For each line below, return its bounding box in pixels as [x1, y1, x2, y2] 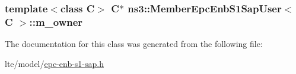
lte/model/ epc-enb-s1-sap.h [5, 57, 104, 69]
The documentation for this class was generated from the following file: [5, 38, 263, 50]
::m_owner [29, 14, 83, 29]
